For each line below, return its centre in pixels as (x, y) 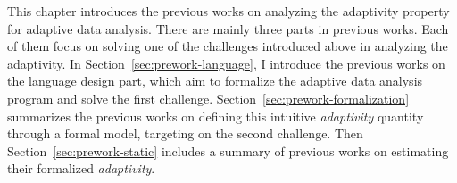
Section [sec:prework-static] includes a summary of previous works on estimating (228, 150)
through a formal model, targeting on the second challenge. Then (185, 133)
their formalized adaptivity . (81, 168)
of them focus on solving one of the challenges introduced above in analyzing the (228, 46)
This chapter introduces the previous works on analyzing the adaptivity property (228, 11)
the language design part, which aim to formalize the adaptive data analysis (215, 81)
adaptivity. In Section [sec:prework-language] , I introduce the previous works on (226, 63)
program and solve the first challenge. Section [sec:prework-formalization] (208, 98)
